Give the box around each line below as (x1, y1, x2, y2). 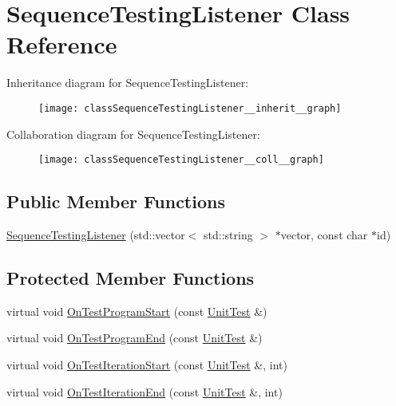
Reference (6, 28, 117, 61)
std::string (204, 227, 253, 243)
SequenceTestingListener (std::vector (6, 227, 185, 243)
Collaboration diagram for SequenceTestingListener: (6, 125, 260, 142)
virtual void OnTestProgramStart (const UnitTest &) (6, 302, 267, 319)
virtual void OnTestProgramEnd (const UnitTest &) (6, 329, 263, 346)
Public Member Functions (6, 189, 225, 214)
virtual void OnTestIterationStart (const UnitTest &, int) (6, 357, 287, 372)
